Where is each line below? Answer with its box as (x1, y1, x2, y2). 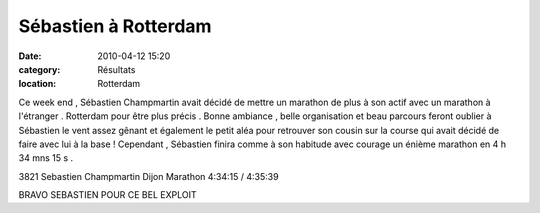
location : (18, 78, 57, 90)
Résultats (97, 63, 136, 75)
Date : (18, 50, 42, 62)
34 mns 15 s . (18, 152, 74, 164)
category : (18, 63, 61, 75)
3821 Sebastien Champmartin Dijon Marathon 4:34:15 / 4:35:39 (18, 170, 279, 182)
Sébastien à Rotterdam (18, 15, 212, 37)
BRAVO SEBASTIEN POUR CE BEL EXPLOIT (18, 189, 197, 201)
